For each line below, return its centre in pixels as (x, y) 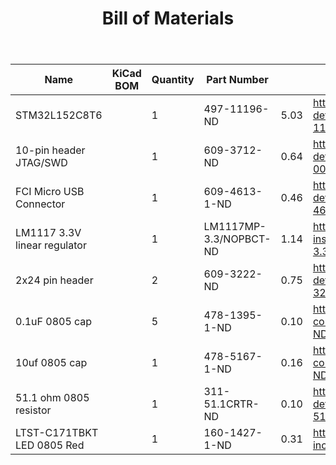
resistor (33, 410)
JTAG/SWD (41, 163)
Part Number (237, 80)
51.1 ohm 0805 (52, 398)
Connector (40, 204)
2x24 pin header (54, 280)
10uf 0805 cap (51, 363)
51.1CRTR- (231, 404)
